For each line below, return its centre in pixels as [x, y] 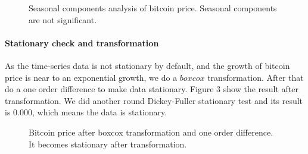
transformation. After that [256, 77]
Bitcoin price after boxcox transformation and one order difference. [151, 132]
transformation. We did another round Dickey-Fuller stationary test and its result [154, 100]
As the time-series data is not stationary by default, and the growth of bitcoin [147, 65]
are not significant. [63, 19]
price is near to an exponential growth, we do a [91, 77]
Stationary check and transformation [82, 43]
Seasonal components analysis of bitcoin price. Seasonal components [153, 8]
